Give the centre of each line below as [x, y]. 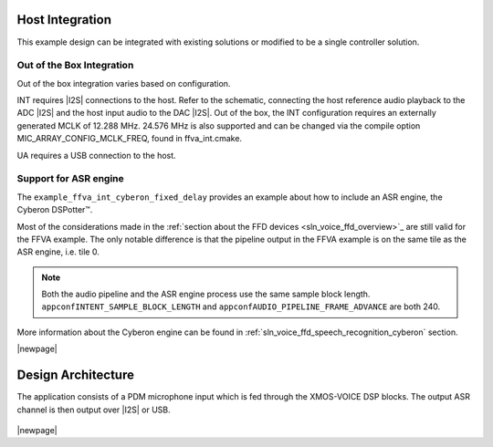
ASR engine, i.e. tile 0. [58, 252]
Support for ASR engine [71, 179]
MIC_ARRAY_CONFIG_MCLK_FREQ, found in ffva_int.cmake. [129, 139]
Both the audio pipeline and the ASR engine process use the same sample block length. [206, 294]
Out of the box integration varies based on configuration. [124, 83]
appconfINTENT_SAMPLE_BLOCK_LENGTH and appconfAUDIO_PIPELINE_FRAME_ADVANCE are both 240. [241, 307]
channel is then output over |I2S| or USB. [94, 410]
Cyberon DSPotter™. [55, 210]
